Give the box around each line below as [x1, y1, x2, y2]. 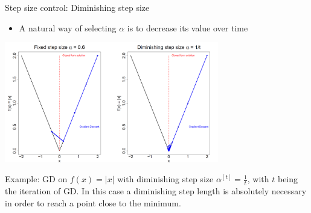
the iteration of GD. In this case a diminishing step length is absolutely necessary [5, 185, 307, 197]
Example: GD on [5, 173, 68, 185]
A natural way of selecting [19, 21, 117, 34]
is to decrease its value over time [127, 21, 248, 34]
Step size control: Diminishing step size [5, 1, 150, 13]
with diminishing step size [117, 173, 214, 185]
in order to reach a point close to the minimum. [5, 196, 181, 209]
